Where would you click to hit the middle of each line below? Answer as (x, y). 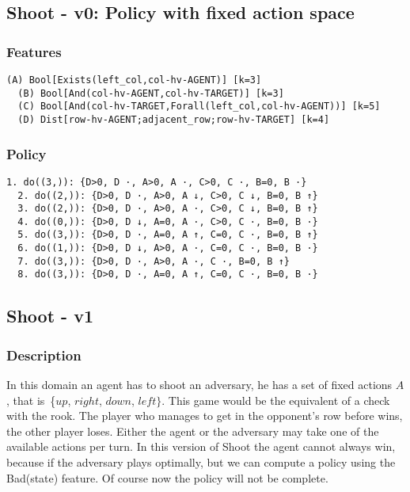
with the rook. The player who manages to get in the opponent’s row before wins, (205, 416)
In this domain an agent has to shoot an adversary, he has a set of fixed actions (199, 385)
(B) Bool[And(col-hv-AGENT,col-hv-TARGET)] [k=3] (151, 93)
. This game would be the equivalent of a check (276, 400)
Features (34, 51)
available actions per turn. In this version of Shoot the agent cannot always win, (201, 446)
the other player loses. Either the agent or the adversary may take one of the (193, 431)
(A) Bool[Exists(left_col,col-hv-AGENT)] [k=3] (134, 80)
